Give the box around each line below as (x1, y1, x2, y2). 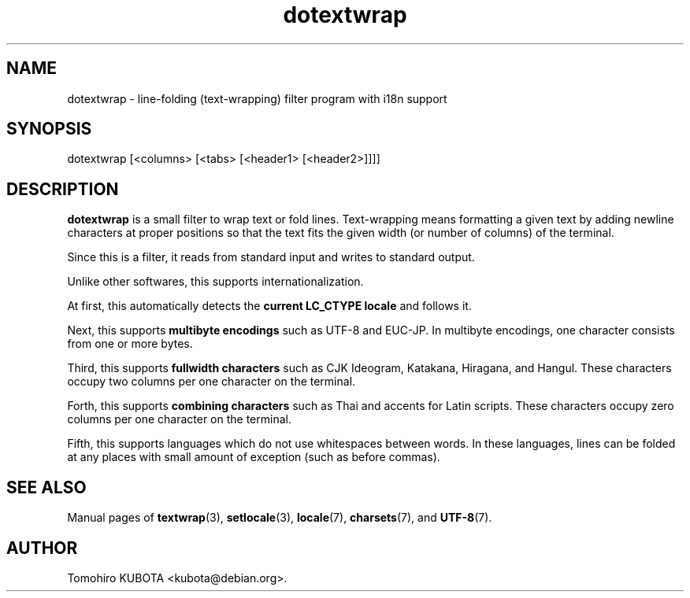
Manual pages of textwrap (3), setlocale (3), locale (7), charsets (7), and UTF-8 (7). (67, 511, 492, 525)
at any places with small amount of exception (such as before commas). (67, 450, 440, 464)
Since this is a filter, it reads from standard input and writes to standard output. (67, 250, 475, 264)
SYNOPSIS (6, 119, 92, 139)
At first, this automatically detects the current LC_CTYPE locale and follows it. (67, 299, 472, 313)
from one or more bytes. (67, 337, 193, 351)
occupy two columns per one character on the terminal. (67, 375, 356, 389)
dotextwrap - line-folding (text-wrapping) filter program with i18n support (67, 91, 447, 105)
